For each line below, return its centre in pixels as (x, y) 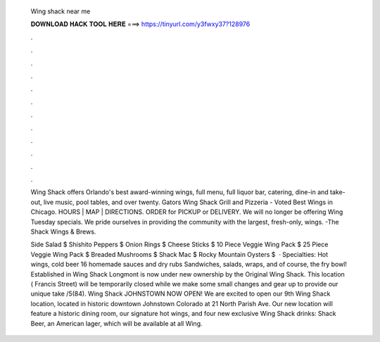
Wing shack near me (61, 11)
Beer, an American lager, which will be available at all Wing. (117, 323)
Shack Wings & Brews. (63, 232)
